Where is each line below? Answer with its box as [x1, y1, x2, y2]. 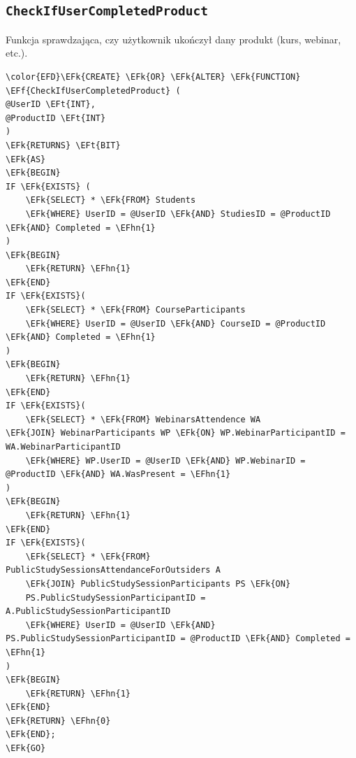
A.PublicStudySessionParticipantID [6, 606, 171, 617]
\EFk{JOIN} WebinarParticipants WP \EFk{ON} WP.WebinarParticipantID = [6, 428, 346, 438]
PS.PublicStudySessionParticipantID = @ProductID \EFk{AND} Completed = [6, 634, 350, 644]
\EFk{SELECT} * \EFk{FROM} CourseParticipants [25, 305, 246, 315]
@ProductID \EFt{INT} [6, 113, 106, 123]
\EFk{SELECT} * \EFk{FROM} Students [25, 195, 196, 206]
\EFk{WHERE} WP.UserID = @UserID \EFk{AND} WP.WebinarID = [25, 455, 306, 466]
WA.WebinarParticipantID [6, 442, 121, 452]
